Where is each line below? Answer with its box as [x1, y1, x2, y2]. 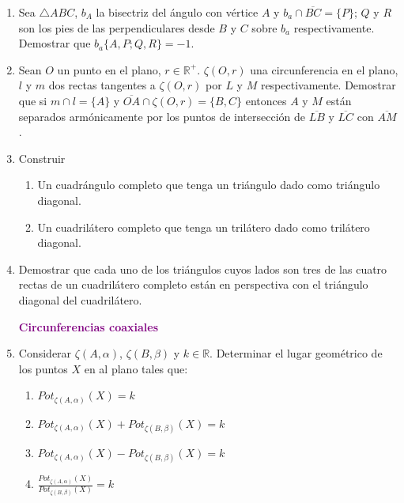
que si [18, 92, 47, 108]
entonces [245, 92, 287, 108]
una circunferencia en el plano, [250, 61, 398, 78]
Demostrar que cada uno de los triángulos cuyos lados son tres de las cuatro [18, 260, 387, 277]
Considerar [18, 345, 72, 361]
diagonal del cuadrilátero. [18, 291, 142, 308]
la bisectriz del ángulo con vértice [96, 4, 259, 20]
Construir [18, 149, 66, 166]
